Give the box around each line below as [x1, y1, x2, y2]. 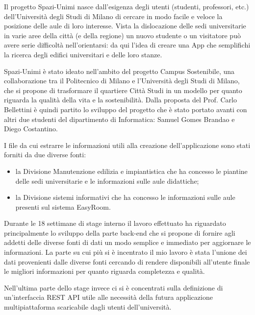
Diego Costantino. [4, 123, 58, 134]
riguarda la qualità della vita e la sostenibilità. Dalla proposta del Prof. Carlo [4, 95, 237, 105]
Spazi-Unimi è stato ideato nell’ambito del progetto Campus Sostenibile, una [4, 66, 235, 76]
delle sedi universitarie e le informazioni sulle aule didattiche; [15, 175, 199, 186]
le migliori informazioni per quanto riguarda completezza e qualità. [4, 266, 205, 276]
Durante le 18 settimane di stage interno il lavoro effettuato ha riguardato [4, 218, 226, 228]
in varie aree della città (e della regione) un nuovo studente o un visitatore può [4, 30, 241, 40]
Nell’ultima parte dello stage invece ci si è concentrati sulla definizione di [4, 282, 223, 292]
